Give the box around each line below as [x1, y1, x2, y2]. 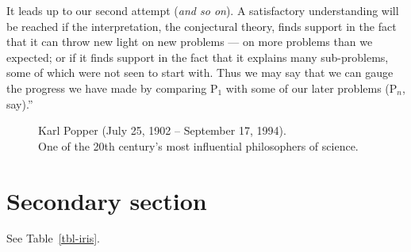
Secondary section [6, 184, 207, 216]
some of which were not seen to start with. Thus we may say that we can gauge [6, 64, 394, 81]
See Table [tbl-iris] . [6, 230, 100, 246]
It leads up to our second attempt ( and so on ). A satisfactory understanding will [6, 2, 399, 18]
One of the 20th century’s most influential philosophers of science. [38, 137, 359, 154]
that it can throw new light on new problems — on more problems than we [6, 33, 373, 50]
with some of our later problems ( [225, 79, 390, 96]
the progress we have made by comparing [6, 79, 207, 96]
